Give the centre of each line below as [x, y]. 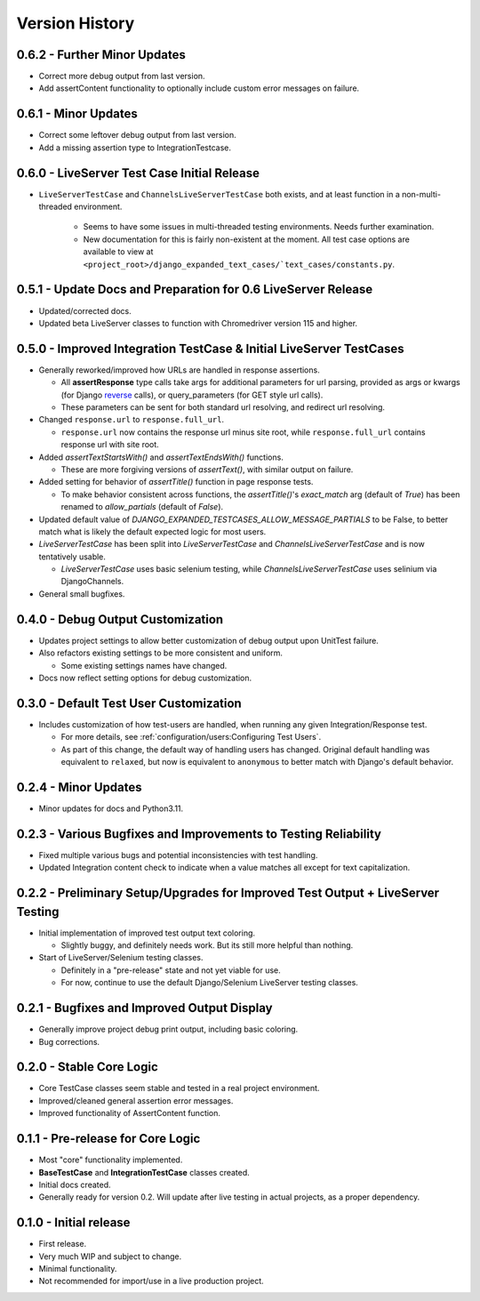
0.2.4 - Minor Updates [79, 787]
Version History [76, 23]
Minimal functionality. [78, 1269]
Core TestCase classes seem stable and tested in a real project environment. [179, 1088]
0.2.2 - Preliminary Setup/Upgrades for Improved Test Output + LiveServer [228, 893]
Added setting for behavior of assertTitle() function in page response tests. [176, 482]
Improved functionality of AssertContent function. [130, 1113]
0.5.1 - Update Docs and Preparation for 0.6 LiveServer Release [195, 289]
